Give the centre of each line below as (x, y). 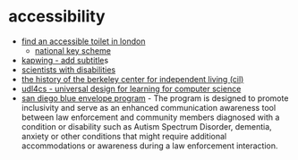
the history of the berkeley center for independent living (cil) (132, 79)
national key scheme (72, 50)
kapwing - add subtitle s (65, 60)
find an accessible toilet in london (83, 41)
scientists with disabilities (68, 70)
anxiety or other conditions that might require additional (124, 136)
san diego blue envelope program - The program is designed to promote (155, 98)
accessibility (57, 17)
